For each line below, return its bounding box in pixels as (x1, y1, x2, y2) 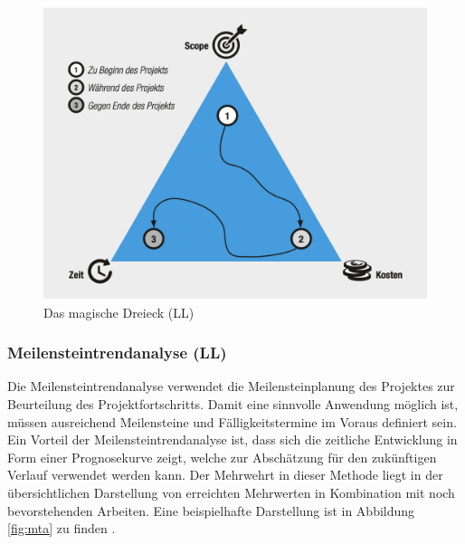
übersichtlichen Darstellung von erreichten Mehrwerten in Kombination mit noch (7, 482, 455, 501)
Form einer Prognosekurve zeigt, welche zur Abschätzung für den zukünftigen (7, 447, 437, 466)
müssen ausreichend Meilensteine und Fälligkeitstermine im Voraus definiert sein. (7, 412, 457, 431)
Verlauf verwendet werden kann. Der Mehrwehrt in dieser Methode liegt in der (7, 465, 443, 484)
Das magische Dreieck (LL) (43, 302, 195, 321)
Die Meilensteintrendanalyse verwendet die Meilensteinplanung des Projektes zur (7, 377, 455, 396)
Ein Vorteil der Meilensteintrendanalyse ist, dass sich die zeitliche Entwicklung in (7, 430, 458, 449)
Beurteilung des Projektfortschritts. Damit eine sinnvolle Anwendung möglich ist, (7, 394, 459, 413)
